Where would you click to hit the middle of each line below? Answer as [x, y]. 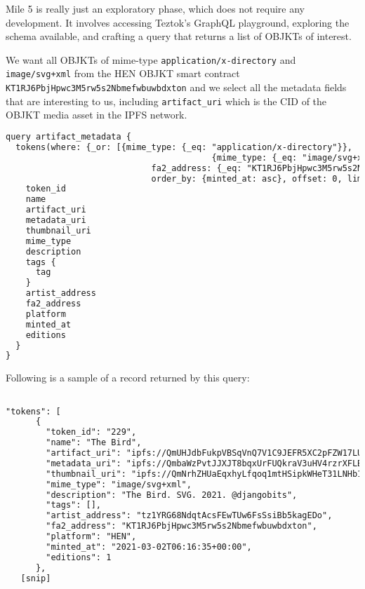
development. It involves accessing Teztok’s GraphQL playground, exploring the [178, 22]
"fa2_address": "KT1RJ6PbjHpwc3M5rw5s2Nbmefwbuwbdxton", [181, 526]
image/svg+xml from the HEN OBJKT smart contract [123, 73]
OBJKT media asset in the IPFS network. [97, 115]
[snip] [36, 578]
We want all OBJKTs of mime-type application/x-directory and [151, 59]
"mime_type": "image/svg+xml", [119, 484]
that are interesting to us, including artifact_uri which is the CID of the [166, 101]
